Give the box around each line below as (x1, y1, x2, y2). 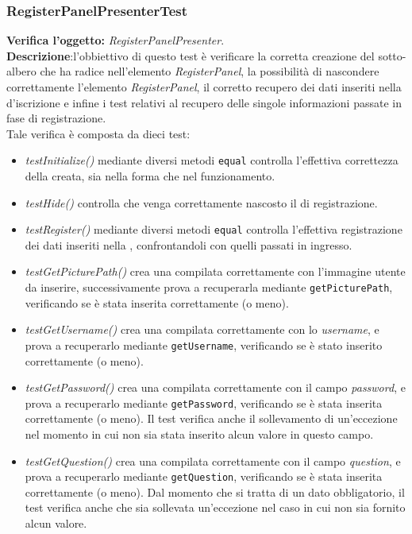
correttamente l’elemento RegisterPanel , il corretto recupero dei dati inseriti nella (6, 79, 402, 95)
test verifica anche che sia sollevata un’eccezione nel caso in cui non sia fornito (25, 499, 406, 516)
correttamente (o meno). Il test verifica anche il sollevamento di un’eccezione (25, 410, 398, 427)
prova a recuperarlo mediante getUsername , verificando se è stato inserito (25, 336, 383, 353)
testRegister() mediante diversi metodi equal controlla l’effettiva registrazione (25, 221, 402, 238)
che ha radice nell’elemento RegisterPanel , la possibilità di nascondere (40, 63, 379, 79)
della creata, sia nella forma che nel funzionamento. (25, 168, 275, 184)
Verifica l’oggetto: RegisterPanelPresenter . (6, 32, 225, 48)
